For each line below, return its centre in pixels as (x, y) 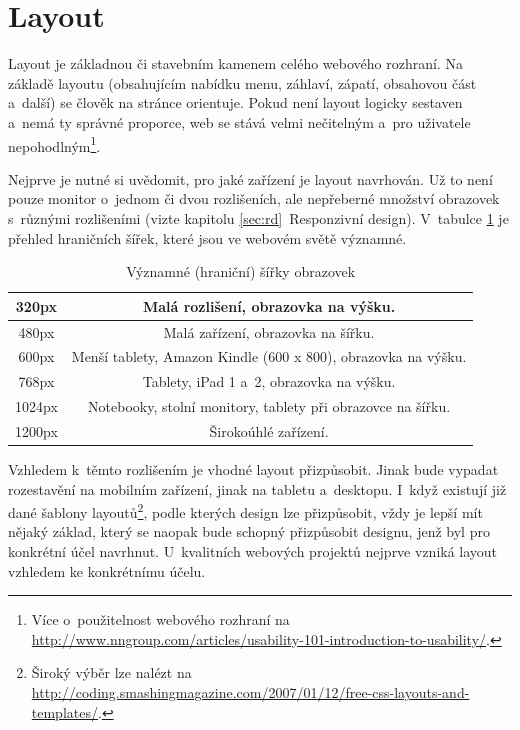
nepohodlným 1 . (54, 144)
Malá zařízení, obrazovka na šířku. (269, 331)
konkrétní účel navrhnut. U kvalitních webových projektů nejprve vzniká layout (253, 551)
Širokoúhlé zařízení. (269, 430)
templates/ (64, 711)
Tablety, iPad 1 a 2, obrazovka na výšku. (269, 381)
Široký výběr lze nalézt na (111, 672)
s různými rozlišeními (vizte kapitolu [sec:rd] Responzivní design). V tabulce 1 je (258, 217)
